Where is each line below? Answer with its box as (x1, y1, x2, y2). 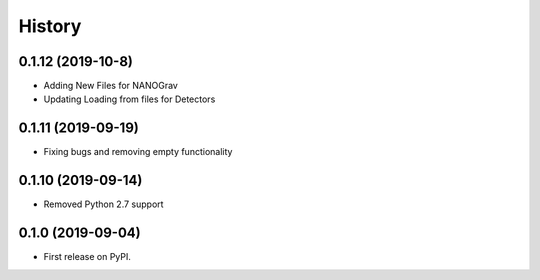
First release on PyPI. (43, 251, 132, 263)
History (18, 15, 82, 37)
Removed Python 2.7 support (43, 198, 164, 210)
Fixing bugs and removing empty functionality (43, 146, 233, 158)
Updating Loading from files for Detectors (43, 93, 216, 105)
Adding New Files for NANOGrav (43, 80, 179, 92)
